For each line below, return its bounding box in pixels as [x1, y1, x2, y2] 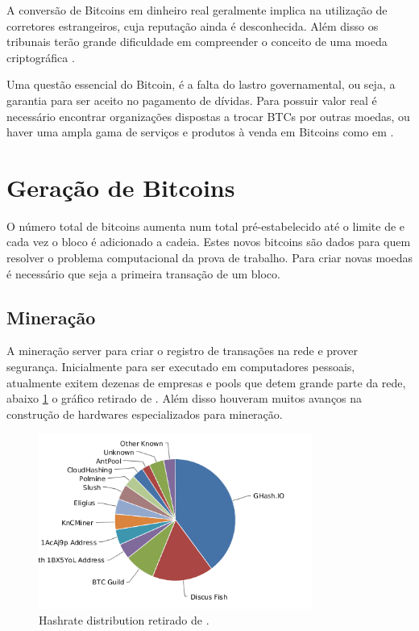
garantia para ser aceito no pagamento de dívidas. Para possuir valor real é [6, 91, 377, 108]
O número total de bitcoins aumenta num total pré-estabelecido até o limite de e [6, 217, 405, 234]
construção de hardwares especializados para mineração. [6, 405, 283, 422]
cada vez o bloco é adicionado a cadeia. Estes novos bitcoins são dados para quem [6, 233, 411, 250]
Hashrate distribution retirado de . [39, 612, 209, 629]
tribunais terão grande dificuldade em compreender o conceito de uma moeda [6, 33, 388, 50]
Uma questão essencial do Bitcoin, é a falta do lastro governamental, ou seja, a [6, 76, 396, 93]
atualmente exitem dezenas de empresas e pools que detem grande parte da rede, [6, 374, 406, 391]
